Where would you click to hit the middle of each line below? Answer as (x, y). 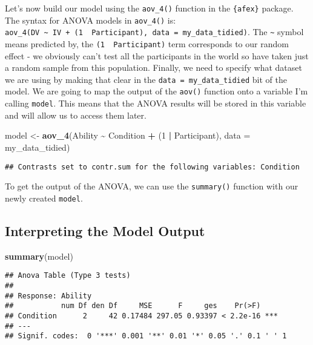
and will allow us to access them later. (76, 115)
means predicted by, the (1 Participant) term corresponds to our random (147, 43)
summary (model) (39, 256)
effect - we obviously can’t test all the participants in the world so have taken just (157, 55)
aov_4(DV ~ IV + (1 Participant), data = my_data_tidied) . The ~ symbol (154, 32)
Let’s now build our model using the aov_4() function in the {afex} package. (149, 8)
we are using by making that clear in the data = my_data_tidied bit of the (146, 79)
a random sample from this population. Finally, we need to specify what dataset (153, 67)
